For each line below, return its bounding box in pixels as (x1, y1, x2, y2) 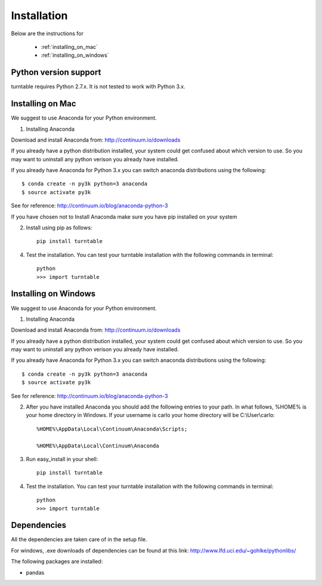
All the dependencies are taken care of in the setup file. (11, 536, 147, 543)
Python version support (11, 68, 101, 78)
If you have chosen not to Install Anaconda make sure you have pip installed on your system (11, 213, 237, 220)
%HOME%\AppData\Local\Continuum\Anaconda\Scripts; (36, 425, 188, 432)
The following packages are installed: (11, 558, 103, 565)
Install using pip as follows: (26, 224, 92, 231)
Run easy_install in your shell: (26, 455, 98, 462)
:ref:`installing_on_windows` (41, 51, 110, 59)
